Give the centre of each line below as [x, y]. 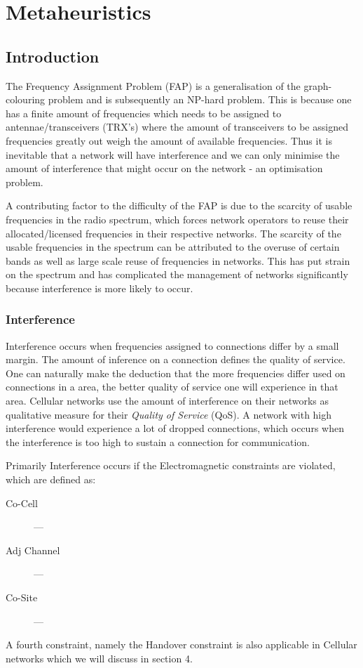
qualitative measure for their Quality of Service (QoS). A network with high [169, 414]
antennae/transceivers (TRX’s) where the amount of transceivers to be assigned [177, 127]
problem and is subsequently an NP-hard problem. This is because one [200, 99]
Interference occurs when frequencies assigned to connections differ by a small [172, 345]
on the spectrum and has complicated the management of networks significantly [177, 274]
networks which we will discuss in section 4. [99, 658]
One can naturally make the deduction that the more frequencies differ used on [176, 373]
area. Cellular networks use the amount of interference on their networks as [167, 401]
